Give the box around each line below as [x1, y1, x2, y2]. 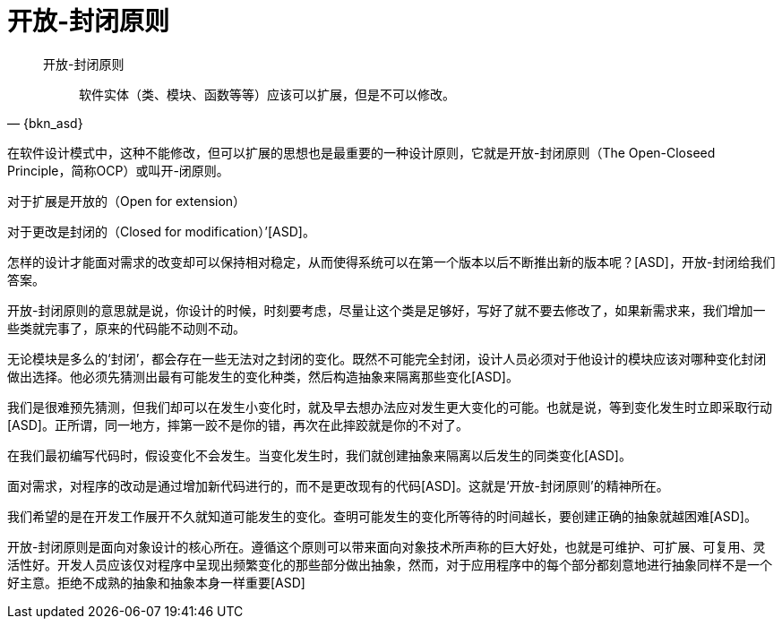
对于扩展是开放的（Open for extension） [7, 193, 246, 209]
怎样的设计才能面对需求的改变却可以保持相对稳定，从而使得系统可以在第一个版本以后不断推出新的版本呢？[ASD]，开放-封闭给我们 [7, 253, 776, 270]
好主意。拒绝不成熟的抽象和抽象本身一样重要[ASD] [7, 574, 305, 590]
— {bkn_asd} [7, 115, 83, 131]
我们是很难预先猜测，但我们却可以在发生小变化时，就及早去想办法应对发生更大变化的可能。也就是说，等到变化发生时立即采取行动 [7, 399, 772, 415]
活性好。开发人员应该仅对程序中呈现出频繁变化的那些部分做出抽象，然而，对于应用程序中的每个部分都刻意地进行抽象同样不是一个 [7, 556, 772, 572]
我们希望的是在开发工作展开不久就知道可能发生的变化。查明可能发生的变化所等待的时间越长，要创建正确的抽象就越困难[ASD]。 [7, 508, 757, 524]
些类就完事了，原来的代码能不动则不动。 [7, 320, 245, 336]
